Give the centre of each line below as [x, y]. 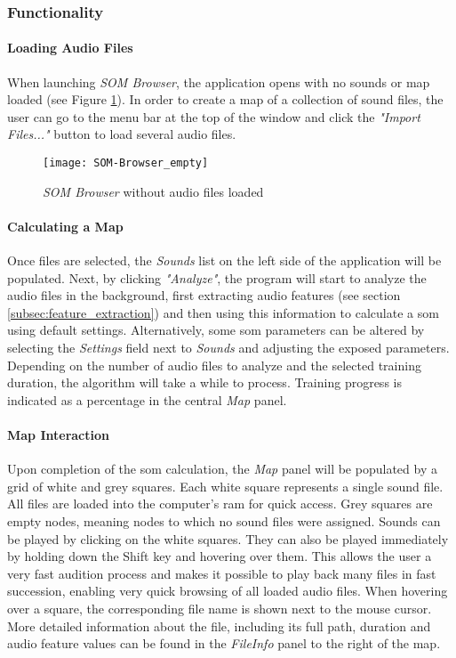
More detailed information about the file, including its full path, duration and [219, 626]
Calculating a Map [65, 226]
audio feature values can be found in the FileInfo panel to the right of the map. [224, 643]
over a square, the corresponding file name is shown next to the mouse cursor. [220, 608]
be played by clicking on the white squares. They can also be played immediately [228, 538]
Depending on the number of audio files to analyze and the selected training [214, 365]
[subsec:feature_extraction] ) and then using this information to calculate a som [223, 312]
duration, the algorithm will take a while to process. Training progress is [204, 382]
